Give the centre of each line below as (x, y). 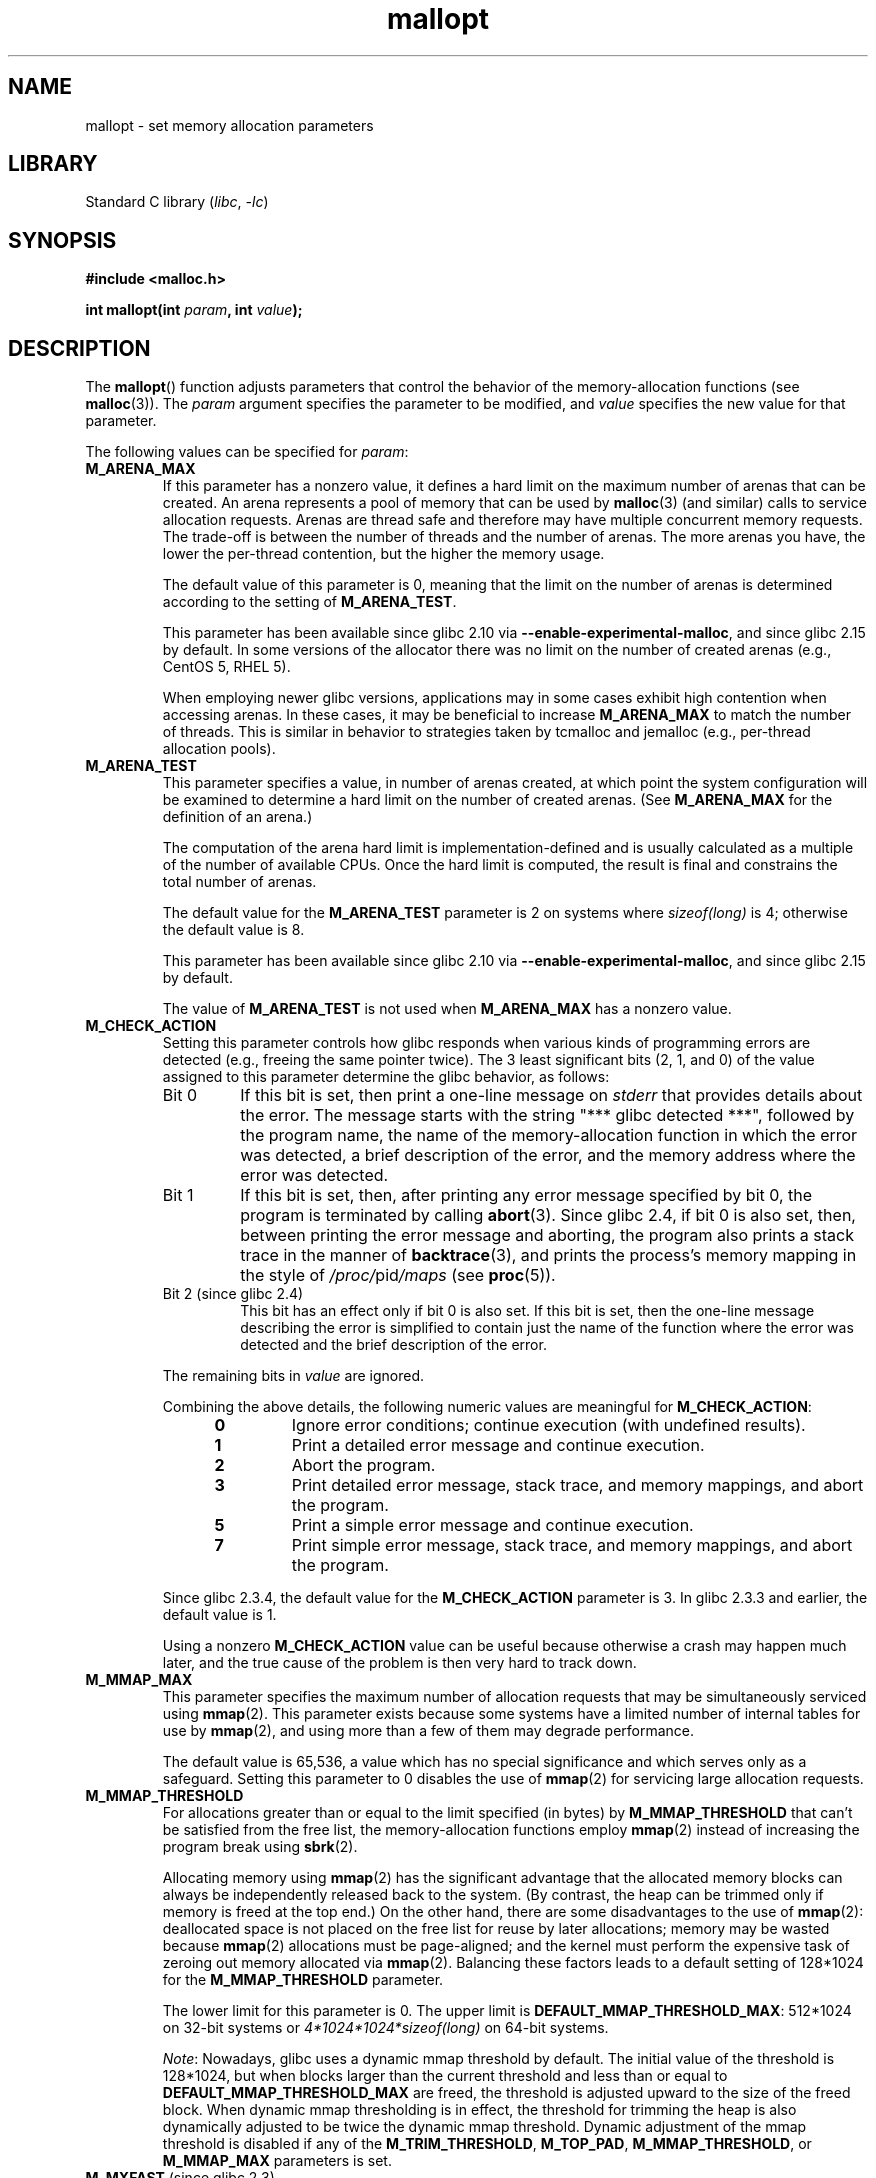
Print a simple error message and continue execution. (492, 1525)
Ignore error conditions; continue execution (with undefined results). (548, 1425)
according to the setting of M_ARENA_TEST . (309, 602)
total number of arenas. (239, 882)
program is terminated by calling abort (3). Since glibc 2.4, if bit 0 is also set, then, (548, 1215)
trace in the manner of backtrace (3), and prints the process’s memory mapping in (548, 1255)
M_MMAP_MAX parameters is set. (277, 2161)
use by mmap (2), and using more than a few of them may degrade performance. (428, 1731)
